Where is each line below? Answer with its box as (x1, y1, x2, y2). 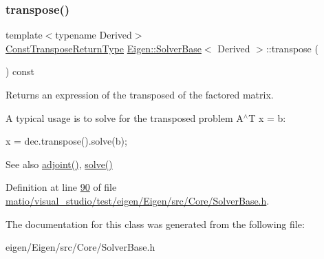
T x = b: (248, 110, 286, 125)
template (6, 28, 43, 42)
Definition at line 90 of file (6, 180, 117, 194)
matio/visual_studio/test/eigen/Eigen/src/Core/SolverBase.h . (6, 193, 270, 207)
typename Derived (55, 28, 132, 42)
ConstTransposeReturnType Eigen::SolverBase (6, 41, 202, 55)
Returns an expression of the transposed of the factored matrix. (6, 87, 274, 101)
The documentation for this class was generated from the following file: (6, 216, 305, 231)
